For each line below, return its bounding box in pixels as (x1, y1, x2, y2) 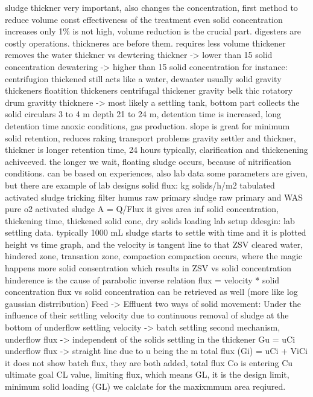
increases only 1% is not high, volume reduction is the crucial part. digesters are (5, 25, 302, 37)
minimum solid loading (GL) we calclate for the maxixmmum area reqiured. (5, 380, 286, 392)
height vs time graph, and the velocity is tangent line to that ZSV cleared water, (5, 237, 303, 250)
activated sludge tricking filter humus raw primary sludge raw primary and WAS (5, 190, 303, 203)
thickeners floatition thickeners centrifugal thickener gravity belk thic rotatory (5, 84, 293, 97)
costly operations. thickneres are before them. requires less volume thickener (5, 36, 286, 49)
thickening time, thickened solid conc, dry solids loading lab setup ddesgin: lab (5, 214, 295, 227)
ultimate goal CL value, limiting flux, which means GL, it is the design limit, (5, 368, 289, 381)
